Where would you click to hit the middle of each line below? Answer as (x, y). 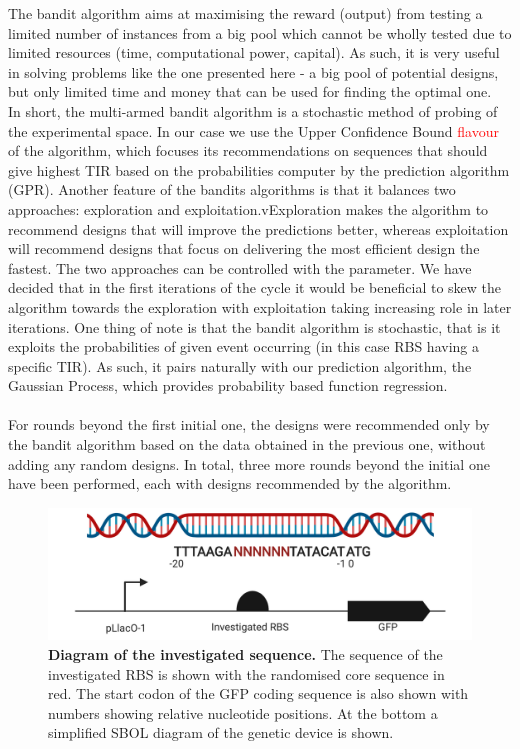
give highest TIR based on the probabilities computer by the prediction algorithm (259, 169)
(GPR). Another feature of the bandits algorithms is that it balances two (232, 189)
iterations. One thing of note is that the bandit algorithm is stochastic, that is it (254, 326)
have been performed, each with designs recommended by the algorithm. (230, 483)
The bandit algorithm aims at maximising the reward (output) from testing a (245, 13)
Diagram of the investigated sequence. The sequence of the (245, 653)
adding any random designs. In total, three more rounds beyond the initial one (249, 463)
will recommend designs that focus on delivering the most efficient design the (244, 248)
